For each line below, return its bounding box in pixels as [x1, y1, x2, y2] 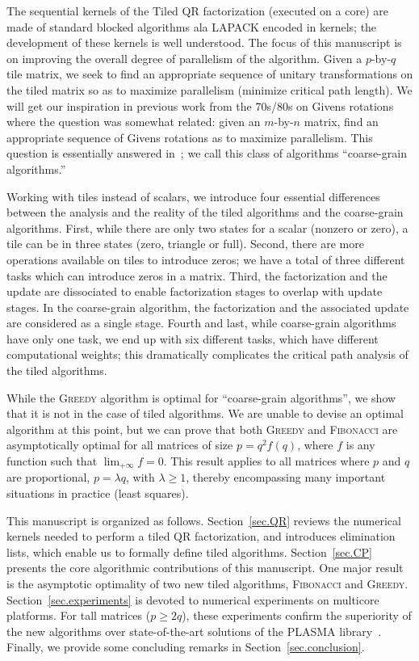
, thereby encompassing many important [186, 469, 386, 486]
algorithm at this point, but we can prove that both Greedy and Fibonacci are [6, 420, 398, 437]
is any [346, 436, 375, 453]
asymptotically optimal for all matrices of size [6, 436, 233, 453]
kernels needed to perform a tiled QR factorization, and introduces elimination [6, 528, 396, 545]
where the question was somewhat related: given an [6, 113, 261, 130]
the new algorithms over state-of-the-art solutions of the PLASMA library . [6, 622, 382, 639]
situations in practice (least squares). [6, 485, 189, 502]
